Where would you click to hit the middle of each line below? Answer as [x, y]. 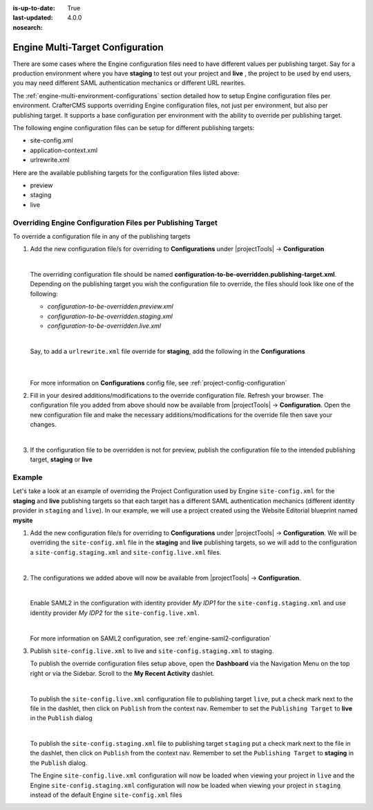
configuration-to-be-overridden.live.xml [104, 326]
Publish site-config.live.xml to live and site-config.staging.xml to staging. [152, 651]
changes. [43, 425]
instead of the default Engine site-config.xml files [106, 795]
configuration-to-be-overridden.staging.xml [110, 316]
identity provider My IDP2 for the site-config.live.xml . [115, 613]
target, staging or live [61, 459]
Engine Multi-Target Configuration [88, 47]
